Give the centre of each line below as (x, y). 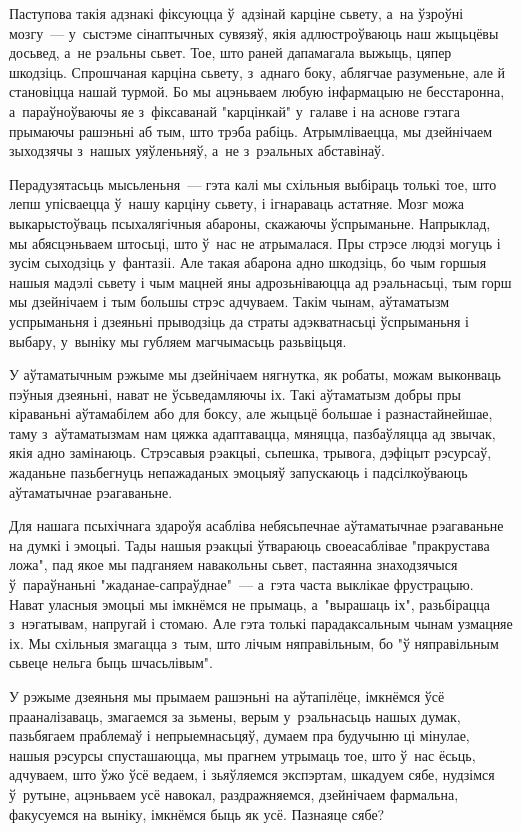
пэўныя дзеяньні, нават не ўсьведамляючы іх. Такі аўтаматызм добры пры (235, 393)
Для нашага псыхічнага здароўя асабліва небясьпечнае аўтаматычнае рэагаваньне (256, 525)
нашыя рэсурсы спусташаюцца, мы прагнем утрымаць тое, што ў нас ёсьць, (242, 754)
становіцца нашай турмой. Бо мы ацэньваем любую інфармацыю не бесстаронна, (257, 91)
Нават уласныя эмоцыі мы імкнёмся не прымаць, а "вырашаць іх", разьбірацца (249, 603)
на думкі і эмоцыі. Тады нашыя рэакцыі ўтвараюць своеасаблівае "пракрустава (249, 544)
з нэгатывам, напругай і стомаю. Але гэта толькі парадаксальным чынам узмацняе (261, 623)
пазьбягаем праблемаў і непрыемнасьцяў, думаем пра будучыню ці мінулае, (239, 735)
